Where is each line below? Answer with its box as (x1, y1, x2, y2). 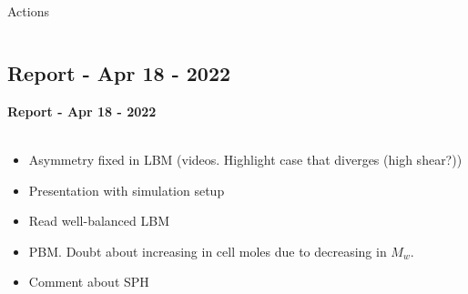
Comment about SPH (28, 272, 149, 291)
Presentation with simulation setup (28, 180, 225, 199)
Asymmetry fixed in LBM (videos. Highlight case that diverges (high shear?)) (28, 149, 463, 168)
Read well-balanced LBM (28, 211, 169, 230)
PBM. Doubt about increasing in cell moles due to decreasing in (28, 241, 387, 260)
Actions (7, 2, 49, 20)
